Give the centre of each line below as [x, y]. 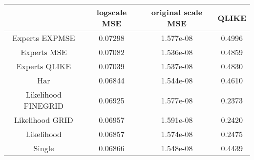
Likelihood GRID [43, 120]
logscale [112, 12]
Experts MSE [44, 52]
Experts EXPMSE [44, 38]
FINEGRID [44, 106]
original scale [177, 12]
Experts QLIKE [44, 66]
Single [44, 148]
